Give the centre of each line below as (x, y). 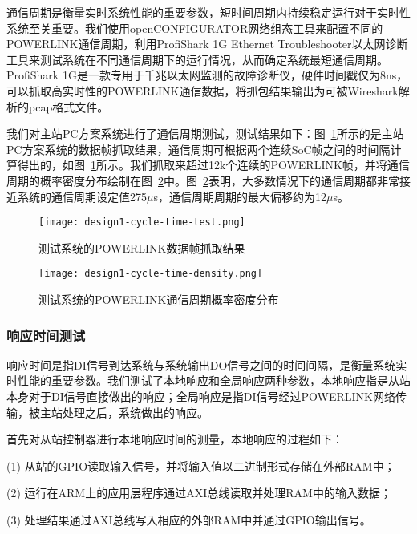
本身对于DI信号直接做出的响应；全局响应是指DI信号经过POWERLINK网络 (201, 396)
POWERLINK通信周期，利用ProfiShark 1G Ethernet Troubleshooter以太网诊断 (207, 44)
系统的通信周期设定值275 (82, 196)
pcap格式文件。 (69, 106)
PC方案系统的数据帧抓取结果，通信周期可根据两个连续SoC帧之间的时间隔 (198, 149)
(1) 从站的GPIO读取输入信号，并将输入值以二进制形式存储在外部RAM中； (201, 465)
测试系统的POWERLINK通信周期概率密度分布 (159, 299)
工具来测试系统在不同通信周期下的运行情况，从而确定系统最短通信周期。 (197, 59)
